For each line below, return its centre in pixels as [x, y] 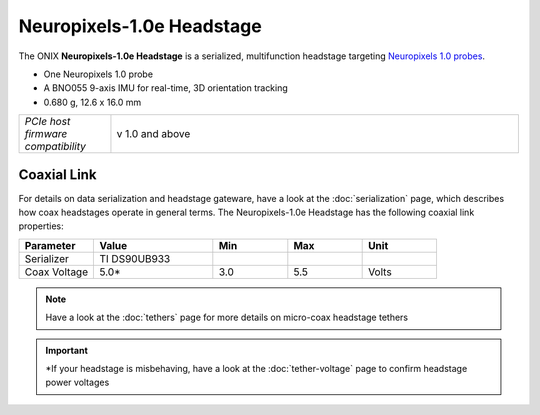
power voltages [77, 382]
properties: [41, 226]
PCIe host [47, 122]
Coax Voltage [56, 272]
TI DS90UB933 [135, 258]
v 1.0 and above [153, 134]
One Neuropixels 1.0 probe [98, 74]
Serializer [47, 258]
